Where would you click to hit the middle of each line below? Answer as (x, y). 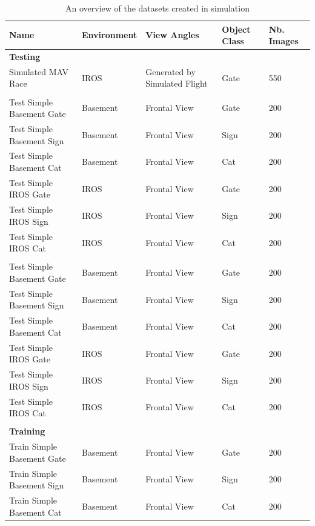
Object (236, 29)
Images (283, 41)
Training (27, 431)
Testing (25, 57)
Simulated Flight (177, 83)
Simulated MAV (39, 71)
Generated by (171, 71)
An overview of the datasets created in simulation (157, 8)
